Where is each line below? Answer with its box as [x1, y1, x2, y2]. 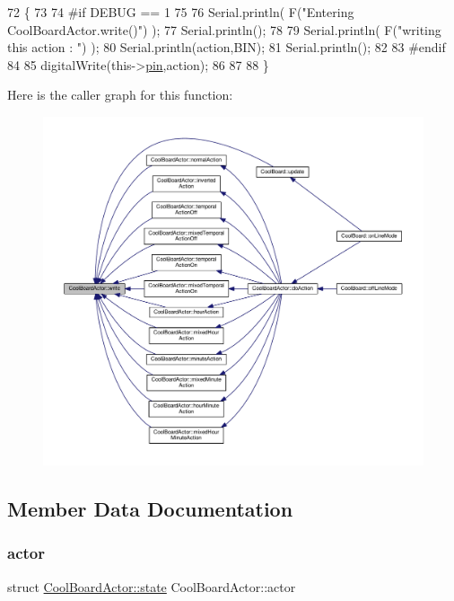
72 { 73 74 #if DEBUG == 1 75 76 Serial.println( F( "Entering [7, 3, 354, 21]
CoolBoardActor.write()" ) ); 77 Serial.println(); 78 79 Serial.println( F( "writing [7, 20, 441, 39]
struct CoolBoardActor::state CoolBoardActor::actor [7, 577, 296, 596]
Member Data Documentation [7, 494, 293, 522]
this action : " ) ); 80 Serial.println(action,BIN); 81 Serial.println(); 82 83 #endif [7, 38, 446, 57]
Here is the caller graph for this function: [7, 85, 233, 104]
